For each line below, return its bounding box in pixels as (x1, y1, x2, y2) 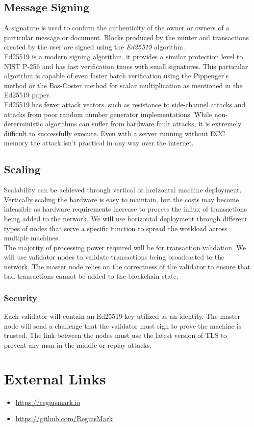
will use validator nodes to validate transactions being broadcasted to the (4, 252, 225, 262)
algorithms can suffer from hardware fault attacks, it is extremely (45, 119, 242, 129)
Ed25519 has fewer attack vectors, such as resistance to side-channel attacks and (4, 99, 246, 109)
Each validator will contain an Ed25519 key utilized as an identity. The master (4, 311, 241, 321)
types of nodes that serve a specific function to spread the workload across (4, 223, 228, 233)
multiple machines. (4, 233, 60, 243)
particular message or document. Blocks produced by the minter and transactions (4, 32, 249, 42)
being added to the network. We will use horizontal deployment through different (4, 213, 248, 223)
